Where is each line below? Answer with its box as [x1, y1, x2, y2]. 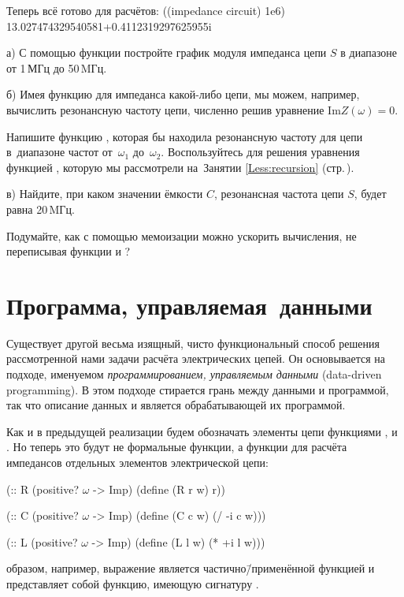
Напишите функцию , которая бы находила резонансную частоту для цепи [6, 128, 363, 144]
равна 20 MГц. [6, 200, 75, 217]
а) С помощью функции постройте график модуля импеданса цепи [6, 44, 327, 61]
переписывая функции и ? [6, 243, 131, 259]
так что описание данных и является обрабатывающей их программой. [6, 397, 346, 413]
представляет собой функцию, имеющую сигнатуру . [6, 575, 259, 591]
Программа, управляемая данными [6, 289, 372, 321]
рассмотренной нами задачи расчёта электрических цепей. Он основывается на [6, 350, 386, 367]
